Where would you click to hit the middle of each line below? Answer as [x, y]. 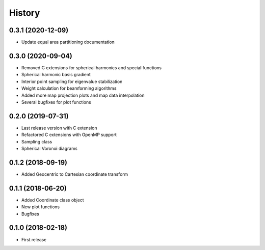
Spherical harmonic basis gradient [56, 75]
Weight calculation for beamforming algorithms [69, 88]
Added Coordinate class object [53, 200]
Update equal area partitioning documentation [68, 42]
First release [34, 239]
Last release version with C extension [59, 128]
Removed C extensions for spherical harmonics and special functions [92, 68]
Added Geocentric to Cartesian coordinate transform [75, 174]
